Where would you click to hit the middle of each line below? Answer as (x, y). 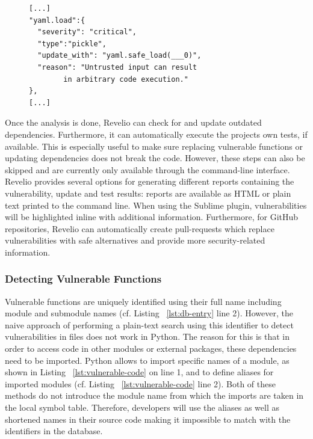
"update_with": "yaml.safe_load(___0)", (119, 56)
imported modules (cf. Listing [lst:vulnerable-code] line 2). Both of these (140, 383)
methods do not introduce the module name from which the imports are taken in (154, 395)
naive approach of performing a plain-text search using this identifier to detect (149, 324)
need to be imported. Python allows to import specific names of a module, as (147, 360)
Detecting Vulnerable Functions (83, 279)
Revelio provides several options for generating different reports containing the (150, 181)
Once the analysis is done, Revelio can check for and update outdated (133, 122)
